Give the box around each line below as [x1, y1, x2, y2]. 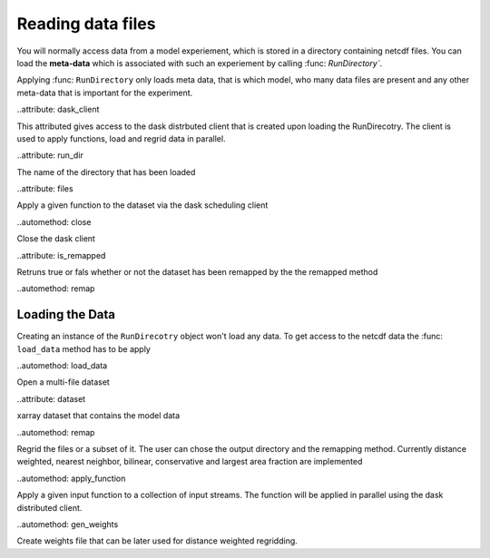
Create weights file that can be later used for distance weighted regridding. [16, 535, 299, 546]
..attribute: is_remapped [16, 250, 106, 260]
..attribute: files [16, 183, 73, 194]
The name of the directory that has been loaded [16, 166, 196, 177]
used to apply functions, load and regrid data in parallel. [16, 132, 226, 144]
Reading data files [16, 14, 156, 34]
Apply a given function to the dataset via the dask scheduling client [16, 200, 269, 210]
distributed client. [16, 502, 83, 513]
